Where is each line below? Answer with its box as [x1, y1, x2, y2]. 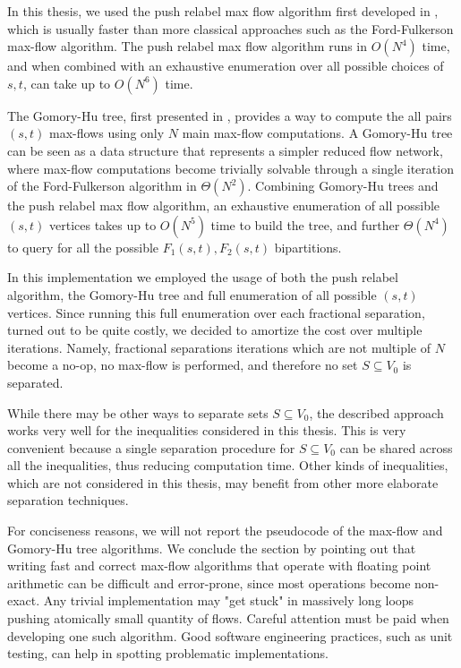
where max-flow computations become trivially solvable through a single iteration [7, 158, 454, 177]
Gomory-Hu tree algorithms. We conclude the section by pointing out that [7, 538, 416, 557]
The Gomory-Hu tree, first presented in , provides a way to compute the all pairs [7, 106, 452, 124]
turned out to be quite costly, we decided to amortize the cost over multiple [7, 321, 423, 339]
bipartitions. [274, 237, 342, 256]
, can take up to [22, 73, 111, 92]
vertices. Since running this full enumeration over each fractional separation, [7, 303, 425, 321]
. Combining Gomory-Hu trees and [247, 176, 439, 195]
